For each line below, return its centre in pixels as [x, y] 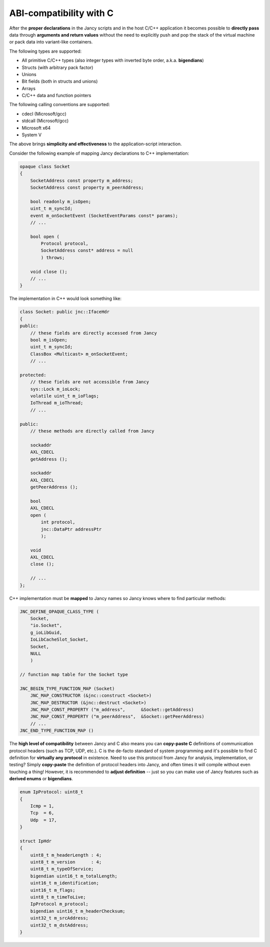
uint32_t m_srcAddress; [59, 918]
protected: [33, 375]
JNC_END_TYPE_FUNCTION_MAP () [57, 731]
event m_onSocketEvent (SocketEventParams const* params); [104, 216]
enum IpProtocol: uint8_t [51, 792]
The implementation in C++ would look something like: [65, 298]
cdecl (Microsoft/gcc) [44, 114]
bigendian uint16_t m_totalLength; [74, 876]
